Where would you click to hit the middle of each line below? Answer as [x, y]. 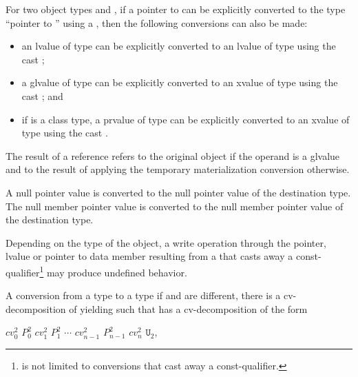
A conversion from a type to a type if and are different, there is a [143, 295]
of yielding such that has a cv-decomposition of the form [188, 308]
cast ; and [42, 95]
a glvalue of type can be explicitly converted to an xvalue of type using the [180, 82]
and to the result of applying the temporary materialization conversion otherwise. [178, 169]
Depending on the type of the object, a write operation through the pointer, [166, 242]
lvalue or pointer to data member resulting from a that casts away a [149, 256]
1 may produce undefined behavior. [113, 271]
